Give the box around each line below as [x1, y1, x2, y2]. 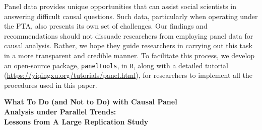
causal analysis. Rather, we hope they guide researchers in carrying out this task [4, 40, 252, 51]
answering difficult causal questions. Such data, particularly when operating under [4, 11, 258, 21]
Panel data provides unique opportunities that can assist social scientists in [4, 1, 237, 11]
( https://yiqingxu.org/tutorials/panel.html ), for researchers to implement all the [4, 70, 252, 80]
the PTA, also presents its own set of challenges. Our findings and [4, 21, 208, 31]
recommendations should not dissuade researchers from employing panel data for [4, 30, 253, 41]
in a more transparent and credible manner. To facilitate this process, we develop [4, 50, 255, 60]
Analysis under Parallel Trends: [4, 106, 116, 116]
